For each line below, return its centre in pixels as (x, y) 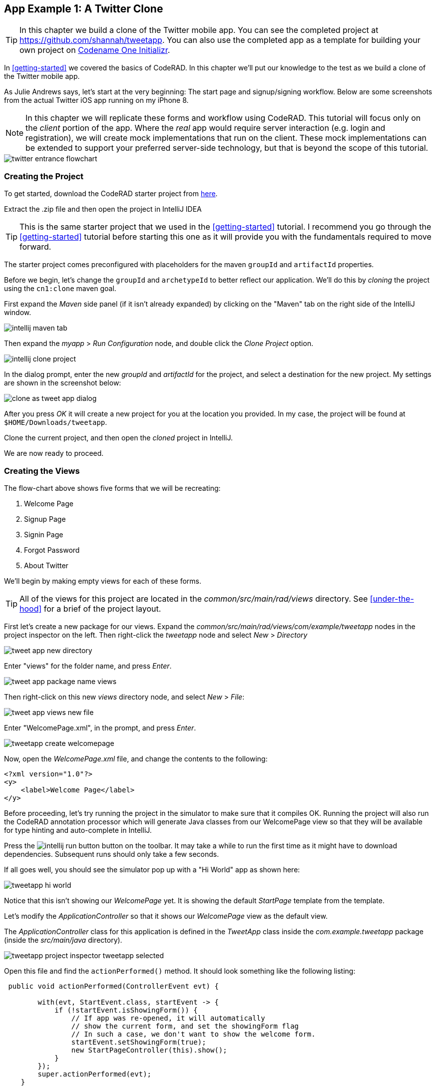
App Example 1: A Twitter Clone (84, 9)
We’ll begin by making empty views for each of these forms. (103, 581)
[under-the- (392, 598)
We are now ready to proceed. (54, 453)
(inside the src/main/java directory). (63, 940)
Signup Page (45, 519)
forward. (35, 247)
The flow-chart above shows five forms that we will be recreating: (112, 488)
